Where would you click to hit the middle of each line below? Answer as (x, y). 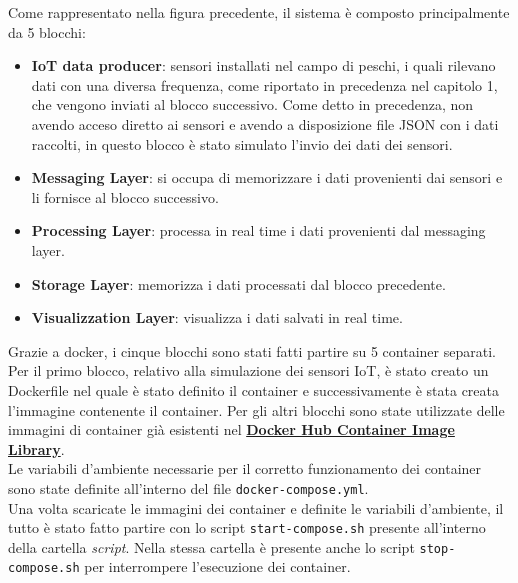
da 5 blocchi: (47, 31)
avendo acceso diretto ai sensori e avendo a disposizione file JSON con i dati (265, 123)
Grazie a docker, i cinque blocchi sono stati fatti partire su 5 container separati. (252, 350)
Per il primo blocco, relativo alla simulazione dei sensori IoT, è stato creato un (248, 370)
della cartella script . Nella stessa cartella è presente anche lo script (211, 546)
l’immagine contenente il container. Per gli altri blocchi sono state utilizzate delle (256, 409)
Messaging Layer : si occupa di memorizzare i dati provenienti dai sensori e (267, 177)
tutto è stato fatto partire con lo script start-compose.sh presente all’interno (247, 527)
